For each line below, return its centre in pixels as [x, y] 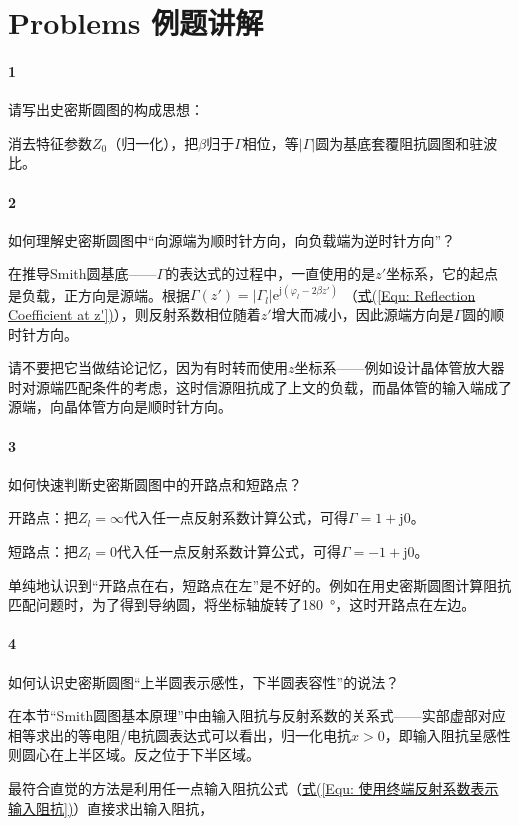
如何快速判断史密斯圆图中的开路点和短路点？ [155, 483]
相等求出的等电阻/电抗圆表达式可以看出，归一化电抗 [179, 734]
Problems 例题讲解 [136, 22]
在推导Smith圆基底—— [82, 273]
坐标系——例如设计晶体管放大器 [399, 367]
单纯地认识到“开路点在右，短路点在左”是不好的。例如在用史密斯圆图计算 [246, 584]
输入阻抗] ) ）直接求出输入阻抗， [111, 807]
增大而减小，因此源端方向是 [362, 314]
